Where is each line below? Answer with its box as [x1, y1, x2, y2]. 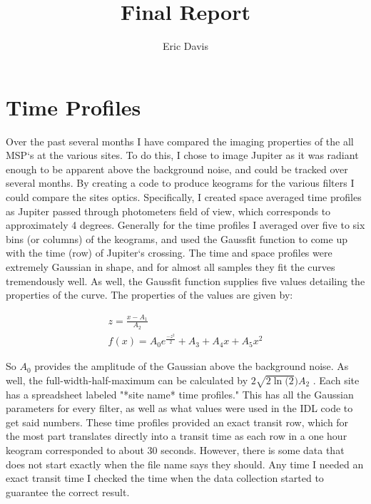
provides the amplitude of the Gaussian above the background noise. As [34, 359, 349, 374]
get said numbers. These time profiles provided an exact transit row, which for [6, 414, 349, 429]
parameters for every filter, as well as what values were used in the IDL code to [6, 401, 353, 416]
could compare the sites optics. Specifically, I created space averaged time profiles [6, 190, 362, 205]
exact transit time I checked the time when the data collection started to [6, 470, 324, 485]
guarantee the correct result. [6, 484, 130, 499]
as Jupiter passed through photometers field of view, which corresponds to [6, 203, 331, 218]
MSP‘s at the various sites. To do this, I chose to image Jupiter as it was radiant [6, 148, 359, 163]
